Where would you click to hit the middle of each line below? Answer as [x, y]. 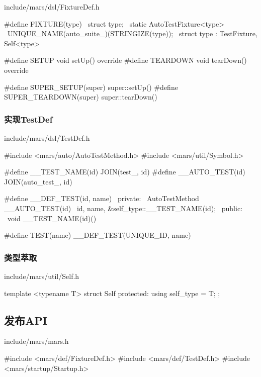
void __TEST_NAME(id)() [52, 218]
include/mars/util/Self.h [42, 276]
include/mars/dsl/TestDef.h [47, 137]
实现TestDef [28, 119]
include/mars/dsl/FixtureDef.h [52, 7]
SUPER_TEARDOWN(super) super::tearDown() [81, 97]
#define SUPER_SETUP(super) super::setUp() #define [91, 87]
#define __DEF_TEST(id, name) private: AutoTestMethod [102, 198]
